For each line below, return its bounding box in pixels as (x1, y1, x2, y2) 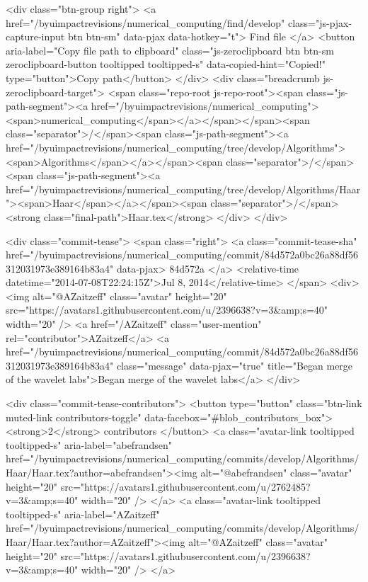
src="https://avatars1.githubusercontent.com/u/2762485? (60, 479, 311, 493)
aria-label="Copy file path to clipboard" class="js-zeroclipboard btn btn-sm (6, 42, 334, 57)
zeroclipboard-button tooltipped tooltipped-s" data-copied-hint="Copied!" (6, 57, 326, 72)
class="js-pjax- (287, 15, 352, 30)
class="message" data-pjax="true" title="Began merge (116, 358, 353, 372)
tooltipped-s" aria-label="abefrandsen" (6, 437, 172, 452)
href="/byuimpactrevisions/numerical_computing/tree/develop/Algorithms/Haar (6, 181, 361, 196)
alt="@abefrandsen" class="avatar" (200, 465, 352, 479)
